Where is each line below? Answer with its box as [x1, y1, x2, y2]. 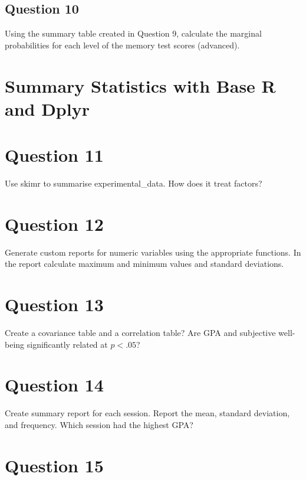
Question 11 [5, 143, 104, 167]
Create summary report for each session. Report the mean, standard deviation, [5, 407, 290, 419]
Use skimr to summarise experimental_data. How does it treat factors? [5, 177, 262, 190]
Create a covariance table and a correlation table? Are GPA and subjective [5, 326, 276, 339]
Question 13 [5, 292, 104, 316]
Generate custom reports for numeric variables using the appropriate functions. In [5, 246, 301, 258]
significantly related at [27, 338, 108, 350]
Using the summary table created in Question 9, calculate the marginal [5, 27, 262, 40]
